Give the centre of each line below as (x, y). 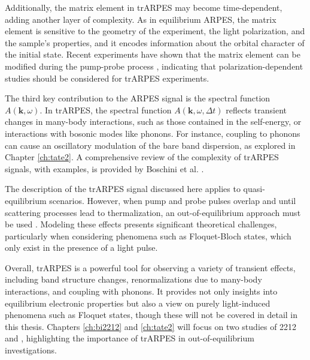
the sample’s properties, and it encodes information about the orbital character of (155, 42)
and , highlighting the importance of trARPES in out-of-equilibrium (130, 338)
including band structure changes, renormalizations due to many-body (133, 279)
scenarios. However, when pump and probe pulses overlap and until (173, 200)
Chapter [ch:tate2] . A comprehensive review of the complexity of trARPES (142, 157)
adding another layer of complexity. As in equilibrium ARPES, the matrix (141, 19)
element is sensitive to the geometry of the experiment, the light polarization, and (155, 31)
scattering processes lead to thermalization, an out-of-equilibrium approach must (153, 212)
